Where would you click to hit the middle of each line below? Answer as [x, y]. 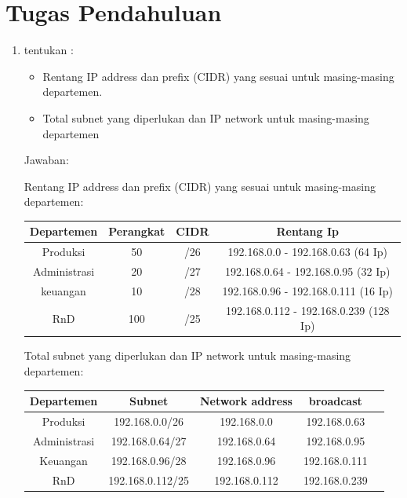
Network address [246, 401]
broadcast [335, 401]
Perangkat [137, 231]
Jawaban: [46, 160]
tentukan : [49, 50]
